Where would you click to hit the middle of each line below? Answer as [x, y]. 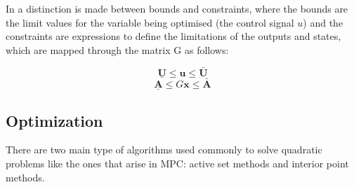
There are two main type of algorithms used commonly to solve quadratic [164, 150]
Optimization [54, 120]
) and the [323, 22]
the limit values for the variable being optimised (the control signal [150, 22]
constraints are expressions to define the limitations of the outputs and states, [173, 36]
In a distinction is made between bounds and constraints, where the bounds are [177, 8]
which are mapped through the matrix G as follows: [117, 49]
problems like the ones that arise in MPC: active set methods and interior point [177, 164]
